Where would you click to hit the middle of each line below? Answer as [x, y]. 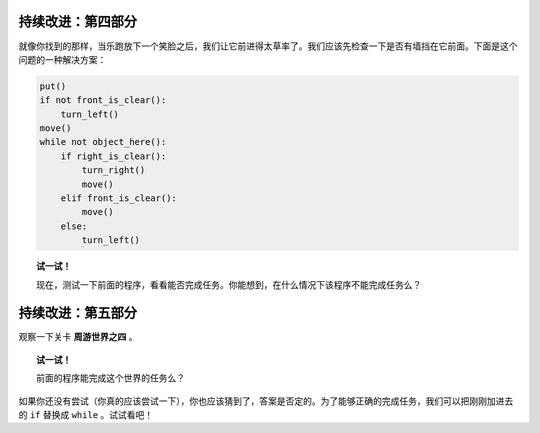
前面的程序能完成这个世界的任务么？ [110, 378]
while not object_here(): [103, 142]
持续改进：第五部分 [77, 313]
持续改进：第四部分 [77, 21]
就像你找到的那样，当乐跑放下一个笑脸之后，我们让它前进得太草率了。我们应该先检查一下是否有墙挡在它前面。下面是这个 [268, 46]
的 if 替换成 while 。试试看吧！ [86, 415]
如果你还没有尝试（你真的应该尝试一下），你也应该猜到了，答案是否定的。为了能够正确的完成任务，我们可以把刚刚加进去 [266, 401]
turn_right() [113, 170]
